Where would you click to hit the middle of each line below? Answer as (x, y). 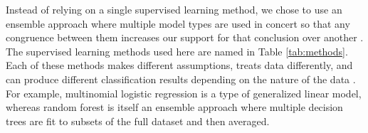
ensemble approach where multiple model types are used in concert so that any (178, 23)
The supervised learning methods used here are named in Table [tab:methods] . (177, 51)
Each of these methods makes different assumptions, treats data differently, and (179, 65)
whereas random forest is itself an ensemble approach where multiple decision (174, 107)
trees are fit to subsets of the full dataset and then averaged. (138, 121)
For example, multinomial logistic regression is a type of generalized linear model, (184, 93)
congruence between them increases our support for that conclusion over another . (185, 37)
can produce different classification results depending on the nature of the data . (181, 79)
